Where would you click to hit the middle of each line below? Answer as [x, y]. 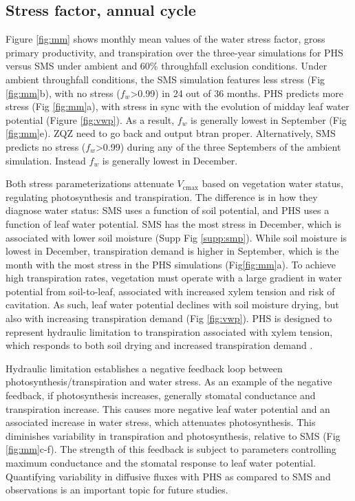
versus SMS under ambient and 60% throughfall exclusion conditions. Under [166, 66]
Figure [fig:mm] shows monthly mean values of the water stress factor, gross [165, 39]
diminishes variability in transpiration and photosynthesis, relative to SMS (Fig [173, 435]
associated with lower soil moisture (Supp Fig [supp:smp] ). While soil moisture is [176, 237]
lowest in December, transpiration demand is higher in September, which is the [172, 251]
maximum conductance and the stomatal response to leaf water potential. [161, 463]
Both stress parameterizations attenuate [90, 183]
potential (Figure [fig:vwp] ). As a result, [90, 119]
